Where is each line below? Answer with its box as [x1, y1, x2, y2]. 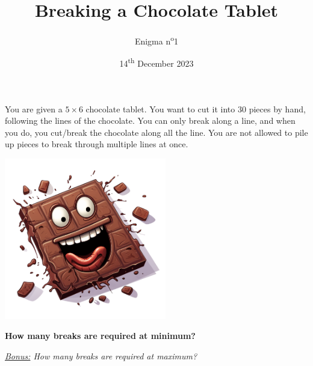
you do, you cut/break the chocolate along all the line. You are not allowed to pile [5, 126, 308, 138]
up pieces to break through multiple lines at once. [5, 138, 188, 150]
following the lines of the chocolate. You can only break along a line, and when [5, 114, 296, 127]
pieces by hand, [249, 102, 306, 115]
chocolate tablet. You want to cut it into [85, 102, 235, 115]
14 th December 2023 [119, 55, 194, 70]
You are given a [5, 102, 63, 115]
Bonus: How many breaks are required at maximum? [5, 349, 197, 362]
